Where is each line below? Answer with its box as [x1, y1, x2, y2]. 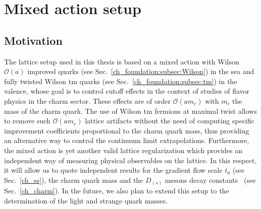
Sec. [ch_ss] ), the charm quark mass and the [4, 174, 143, 185]
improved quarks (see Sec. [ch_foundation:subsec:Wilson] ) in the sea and [27, 66, 254, 77]
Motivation [4, 32, 63, 48]
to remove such [4, 115, 50, 126]
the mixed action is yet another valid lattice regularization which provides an [4, 145, 243, 155]
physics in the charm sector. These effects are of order [4, 95, 171, 106]
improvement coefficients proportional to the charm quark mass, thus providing [4, 125, 249, 135]
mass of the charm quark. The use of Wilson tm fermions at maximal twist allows [4, 105, 257, 116]
